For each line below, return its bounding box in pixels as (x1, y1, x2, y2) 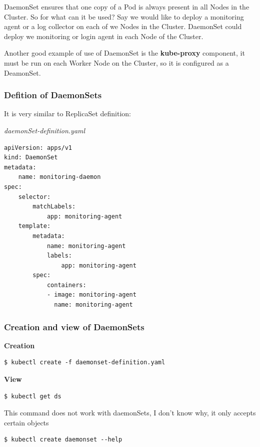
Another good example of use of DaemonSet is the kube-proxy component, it (4, 48, 245, 58)
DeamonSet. (4, 67, 41, 78)
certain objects (4, 417, 49, 427)
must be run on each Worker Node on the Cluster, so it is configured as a (4, 57, 229, 68)
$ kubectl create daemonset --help (4, 436, 122, 443)
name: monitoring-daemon (18, 173, 101, 181)
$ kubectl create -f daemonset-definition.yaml (4, 359, 165, 366)
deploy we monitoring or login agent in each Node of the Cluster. (4, 31, 203, 41)
